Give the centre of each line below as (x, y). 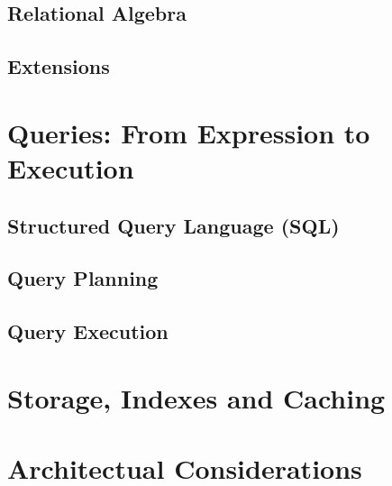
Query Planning (83, 278)
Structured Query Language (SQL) (173, 225)
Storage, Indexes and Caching (196, 397)
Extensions (59, 66)
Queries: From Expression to (189, 132)
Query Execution (88, 331)
